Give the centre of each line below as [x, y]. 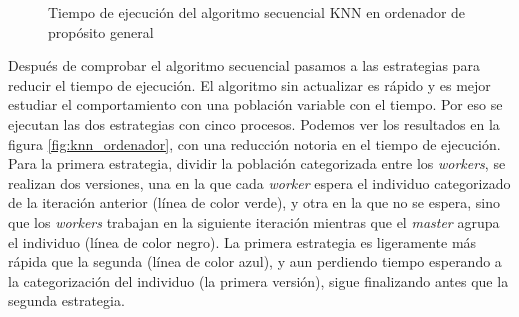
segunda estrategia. [66, 300]
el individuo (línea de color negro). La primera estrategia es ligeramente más [242, 241]
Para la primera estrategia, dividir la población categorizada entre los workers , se [257, 163]
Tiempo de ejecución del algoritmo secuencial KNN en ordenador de [257, 12]
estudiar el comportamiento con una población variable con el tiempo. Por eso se [255, 104]
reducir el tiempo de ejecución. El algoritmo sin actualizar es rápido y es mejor [249, 84]
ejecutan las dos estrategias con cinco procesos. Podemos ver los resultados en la [254, 123]
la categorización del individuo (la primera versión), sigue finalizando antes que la [258, 280]
